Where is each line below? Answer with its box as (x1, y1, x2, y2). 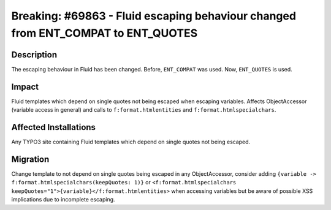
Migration (11, 154, 50, 164)
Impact (11, 81, 39, 92)
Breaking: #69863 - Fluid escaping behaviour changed (11, 9, 297, 23)
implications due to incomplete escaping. (11, 196, 116, 203)
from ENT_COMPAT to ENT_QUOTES (11, 26, 198, 40)
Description (11, 49, 58, 60)
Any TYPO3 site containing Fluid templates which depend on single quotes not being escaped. (11, 138, 251, 146)
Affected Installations (11, 122, 96, 132)
